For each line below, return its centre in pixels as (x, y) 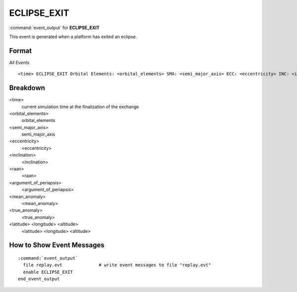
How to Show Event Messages (57, 245)
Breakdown (27, 88)
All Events (19, 62)
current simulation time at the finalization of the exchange (80, 107)
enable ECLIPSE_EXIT (48, 272)
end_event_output (39, 279)
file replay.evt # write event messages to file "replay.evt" (117, 265)
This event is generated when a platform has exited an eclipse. (73, 37)
